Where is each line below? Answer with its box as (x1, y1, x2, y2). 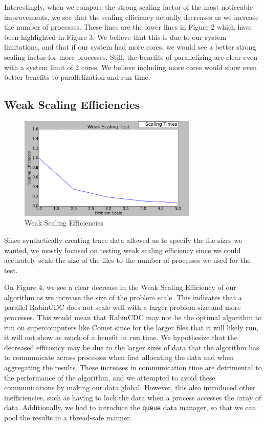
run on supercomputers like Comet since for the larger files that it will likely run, (4, 322, 259, 332)
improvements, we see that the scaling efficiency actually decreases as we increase (4, 11, 259, 22)
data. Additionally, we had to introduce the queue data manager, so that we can (4, 402, 256, 413)
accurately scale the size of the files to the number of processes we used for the (4, 255, 251, 265)
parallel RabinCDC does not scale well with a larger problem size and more (4, 302, 241, 312)
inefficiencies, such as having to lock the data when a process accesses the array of (4, 392, 261, 402)
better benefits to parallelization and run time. (4, 72, 150, 82)
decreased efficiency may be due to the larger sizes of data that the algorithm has (4, 342, 259, 352)
